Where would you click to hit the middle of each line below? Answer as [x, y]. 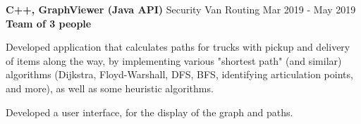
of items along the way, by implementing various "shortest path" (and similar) [174, 60]
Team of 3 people [49, 23]
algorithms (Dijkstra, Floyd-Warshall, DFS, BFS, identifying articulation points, [179, 74]
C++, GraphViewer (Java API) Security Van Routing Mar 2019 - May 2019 [181, 9]
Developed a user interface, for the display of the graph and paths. [149, 112]
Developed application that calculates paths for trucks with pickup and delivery [178, 47]
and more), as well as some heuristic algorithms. [110, 88]
